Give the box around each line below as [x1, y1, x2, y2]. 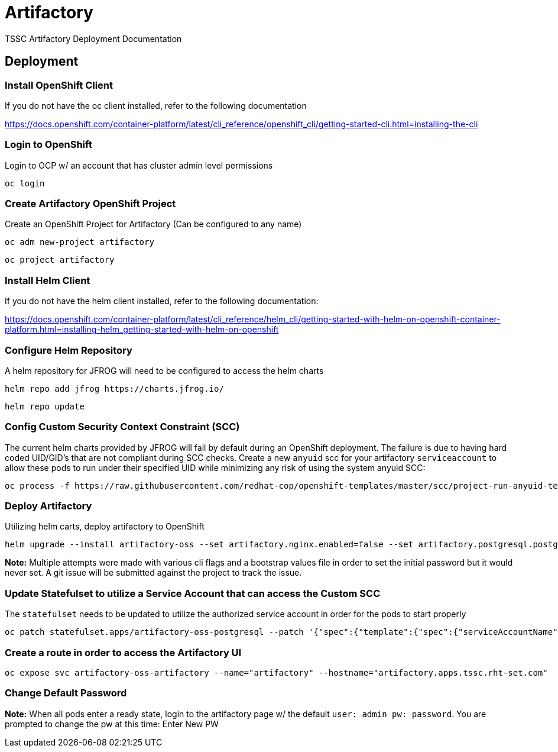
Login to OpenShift [5, 138, 92, 151]
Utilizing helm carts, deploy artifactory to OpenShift [5, 521, 205, 532]
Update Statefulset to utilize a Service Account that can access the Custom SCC [5, 587, 381, 599]
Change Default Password [5, 687, 127, 699]
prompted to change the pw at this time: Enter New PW [5, 718, 219, 729]
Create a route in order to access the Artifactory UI [5, 646, 242, 659]
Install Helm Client [5, 274, 90, 286]
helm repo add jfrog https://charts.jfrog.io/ [5, 383, 224, 393]
